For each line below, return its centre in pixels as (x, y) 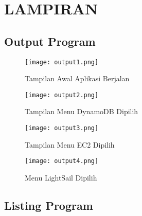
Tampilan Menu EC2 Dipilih (70, 144)
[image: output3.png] (62, 128)
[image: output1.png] (62, 62)
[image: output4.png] (62, 161)
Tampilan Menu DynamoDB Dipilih (82, 111)
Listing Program (49, 205)
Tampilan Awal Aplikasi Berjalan (77, 78)
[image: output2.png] (62, 95)
